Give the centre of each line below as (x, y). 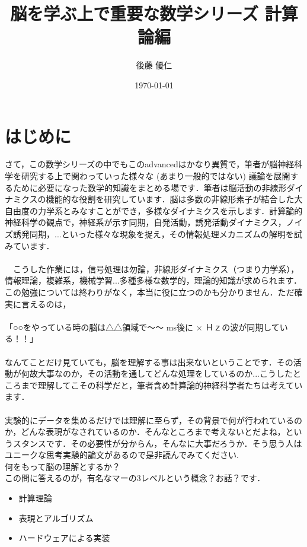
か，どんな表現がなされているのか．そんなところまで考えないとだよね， (145, 432)
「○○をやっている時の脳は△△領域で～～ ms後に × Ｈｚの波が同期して (142, 327)
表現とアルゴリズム (56, 518)
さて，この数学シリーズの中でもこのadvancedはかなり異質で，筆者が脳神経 (150, 164)
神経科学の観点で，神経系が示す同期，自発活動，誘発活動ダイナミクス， (145, 222)
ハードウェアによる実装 (64, 538)
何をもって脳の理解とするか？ (63, 466)
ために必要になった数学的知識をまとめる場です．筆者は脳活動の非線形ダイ (158, 187)
